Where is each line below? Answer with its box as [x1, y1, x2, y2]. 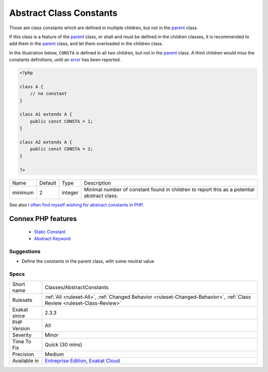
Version [12, 325, 30, 332]
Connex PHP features [9, 214, 77, 223]
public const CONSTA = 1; [30, 118, 93, 124]
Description [84, 179, 111, 186]
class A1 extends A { [19, 111, 72, 117]
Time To [12, 338, 32, 345]
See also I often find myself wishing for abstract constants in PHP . [9, 202, 144, 208]
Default [39, 179, 57, 186]
